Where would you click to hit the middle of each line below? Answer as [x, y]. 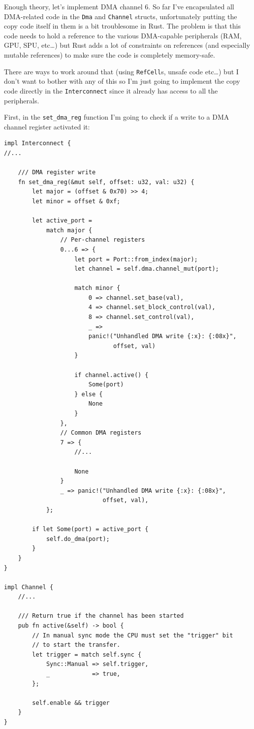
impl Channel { [29, 587]
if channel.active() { [111, 375]
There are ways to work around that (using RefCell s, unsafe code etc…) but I [121, 71]
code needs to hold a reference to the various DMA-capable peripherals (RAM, [123, 35]
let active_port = [62, 221]
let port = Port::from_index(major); [136, 259]
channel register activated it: [47, 126]
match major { [69, 230]
